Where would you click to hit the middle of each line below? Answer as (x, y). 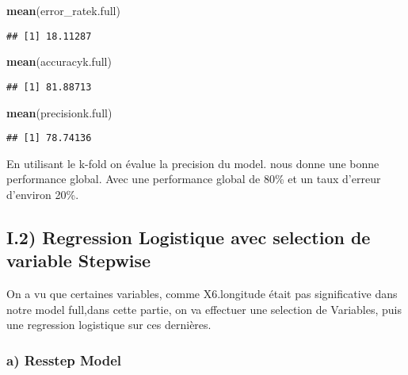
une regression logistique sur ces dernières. (109, 325)
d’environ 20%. (43, 194)
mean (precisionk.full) (59, 112)
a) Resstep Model (64, 360)
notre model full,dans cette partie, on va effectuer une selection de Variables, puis (204, 309)
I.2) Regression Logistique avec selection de (189, 237)
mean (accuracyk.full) (59, 61)
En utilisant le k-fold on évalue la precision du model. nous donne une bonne (193, 163)
